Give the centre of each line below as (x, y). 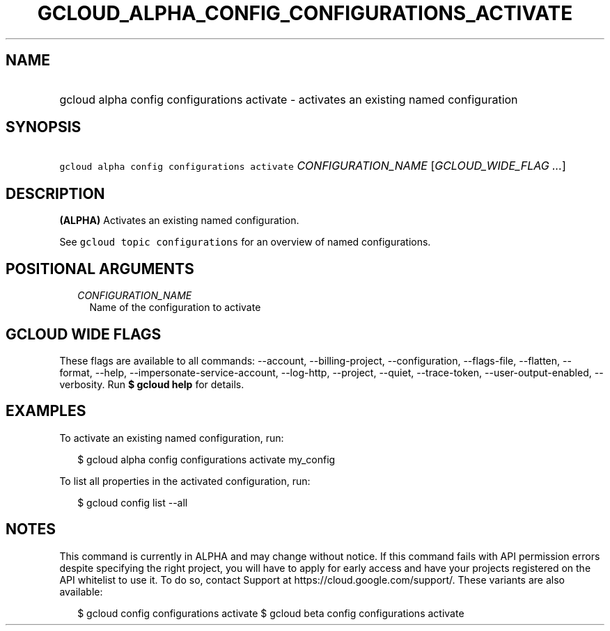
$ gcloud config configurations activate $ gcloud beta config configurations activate (271, 613)
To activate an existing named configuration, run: (172, 438)
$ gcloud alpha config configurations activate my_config (206, 459)
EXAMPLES (46, 411)
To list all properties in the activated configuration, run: (185, 481)
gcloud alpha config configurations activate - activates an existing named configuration (289, 99)
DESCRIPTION (55, 193)
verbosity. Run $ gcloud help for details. (152, 384)
